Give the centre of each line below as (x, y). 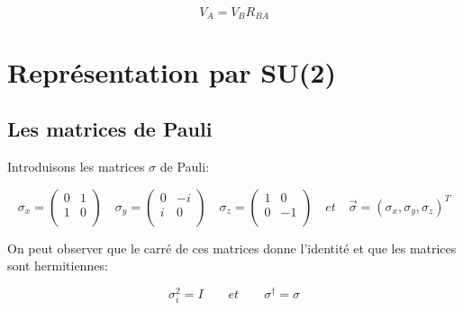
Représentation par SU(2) (172, 71)
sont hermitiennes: (58, 266)
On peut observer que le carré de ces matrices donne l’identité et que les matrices (232, 248)
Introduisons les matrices (76, 167)
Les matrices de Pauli (110, 129)
